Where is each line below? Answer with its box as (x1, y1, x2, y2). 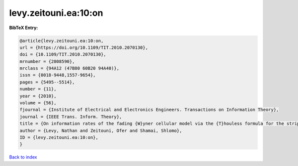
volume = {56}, (19, 100, 57, 106)
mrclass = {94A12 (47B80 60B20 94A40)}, (19, 66, 119, 71)
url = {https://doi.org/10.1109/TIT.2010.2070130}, (19, 44, 149, 50)
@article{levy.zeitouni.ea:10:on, (19, 38, 104, 43)
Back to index (9, 154, 37, 160)
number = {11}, (19, 86, 57, 92)
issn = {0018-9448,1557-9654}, (19, 72, 96, 78)
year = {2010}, (19, 93, 57, 99)
